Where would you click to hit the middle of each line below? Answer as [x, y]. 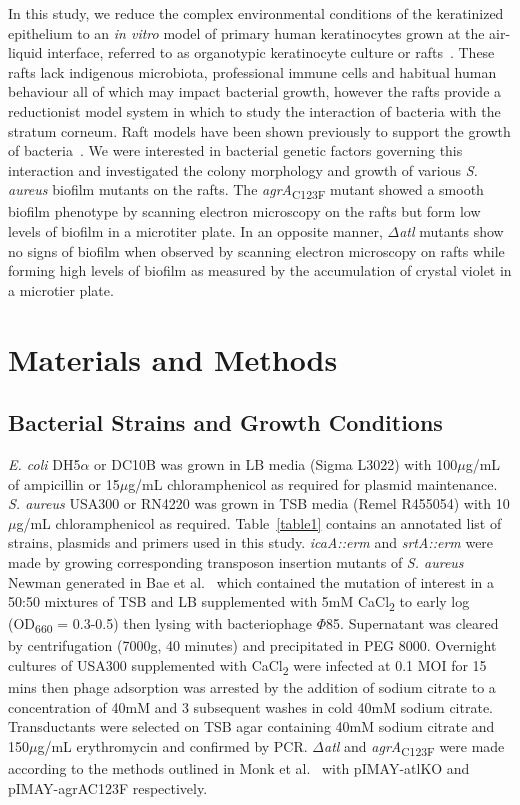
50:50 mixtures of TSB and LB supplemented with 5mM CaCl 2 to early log [239, 602]
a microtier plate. [61, 289]
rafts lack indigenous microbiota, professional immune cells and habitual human [252, 71]
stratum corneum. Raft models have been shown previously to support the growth [259, 130]
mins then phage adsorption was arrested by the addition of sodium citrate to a [252, 687]
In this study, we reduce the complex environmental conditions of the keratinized [256, 13]
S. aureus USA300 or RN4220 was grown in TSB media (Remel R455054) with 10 [259, 503]
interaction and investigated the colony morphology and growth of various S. [243, 169]
